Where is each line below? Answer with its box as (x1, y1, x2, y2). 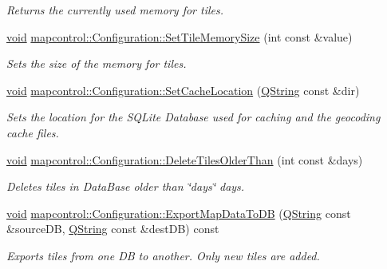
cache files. (6, 124, 59, 140)
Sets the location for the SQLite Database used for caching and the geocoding (6, 109, 381, 125)
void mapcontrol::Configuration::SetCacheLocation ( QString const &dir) (6, 81, 360, 98)
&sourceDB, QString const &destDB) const (6, 220, 219, 237)
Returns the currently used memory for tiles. (6, 2, 224, 18)
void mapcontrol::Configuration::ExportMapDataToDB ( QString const (6, 204, 351, 221)
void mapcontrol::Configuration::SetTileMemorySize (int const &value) (6, 28, 353, 45)
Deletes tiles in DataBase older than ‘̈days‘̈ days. (6, 178, 245, 195)
